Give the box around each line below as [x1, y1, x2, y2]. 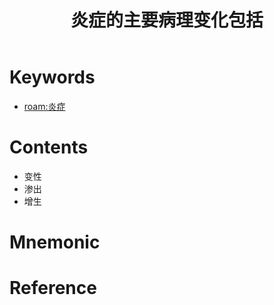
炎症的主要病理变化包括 [70, 9, 264, 32]
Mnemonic [9, 231, 101, 254]
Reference [9, 277, 97, 300]
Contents [9, 136, 89, 159]
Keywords [9, 66, 96, 89]
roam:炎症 [23, 100, 66, 112]
